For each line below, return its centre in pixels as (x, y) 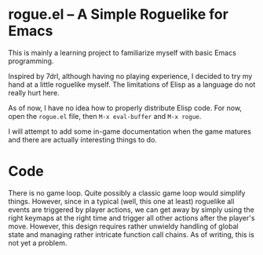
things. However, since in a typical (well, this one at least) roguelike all (121, 201)
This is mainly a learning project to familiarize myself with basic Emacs (122, 52)
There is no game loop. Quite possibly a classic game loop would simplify (127, 192)
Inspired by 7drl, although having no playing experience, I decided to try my (130, 76)
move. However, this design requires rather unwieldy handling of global (123, 226)
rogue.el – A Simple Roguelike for (119, 14)
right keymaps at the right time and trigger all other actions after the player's (131, 217)
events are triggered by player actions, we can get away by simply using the (131, 210)
